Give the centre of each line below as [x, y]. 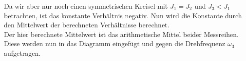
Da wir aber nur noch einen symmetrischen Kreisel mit [86, 6]
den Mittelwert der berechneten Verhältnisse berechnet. [87, 25]
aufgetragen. [22, 53]
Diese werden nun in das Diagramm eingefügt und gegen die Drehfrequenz [115, 43]
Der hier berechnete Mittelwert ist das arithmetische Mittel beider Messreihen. [121, 34]
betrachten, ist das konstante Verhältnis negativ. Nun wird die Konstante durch [123, 15]
